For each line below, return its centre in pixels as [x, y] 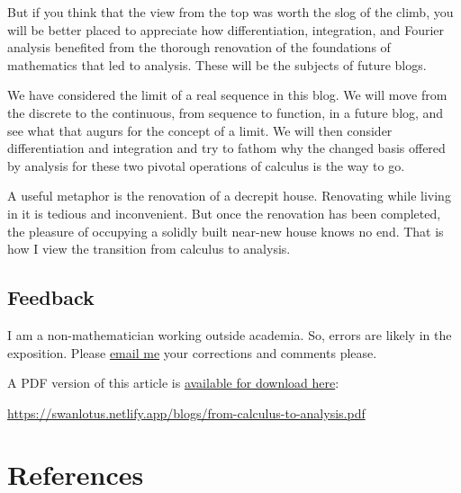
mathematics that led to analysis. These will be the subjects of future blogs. [217, 64]
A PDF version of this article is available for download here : [173, 383]
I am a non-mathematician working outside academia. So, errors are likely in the [230, 334]
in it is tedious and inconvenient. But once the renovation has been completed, [224, 213]
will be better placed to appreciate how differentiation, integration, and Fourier [226, 29]
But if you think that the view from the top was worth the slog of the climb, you [230, 12]
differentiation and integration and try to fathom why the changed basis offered [226, 148]
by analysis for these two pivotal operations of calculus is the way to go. [206, 165]
